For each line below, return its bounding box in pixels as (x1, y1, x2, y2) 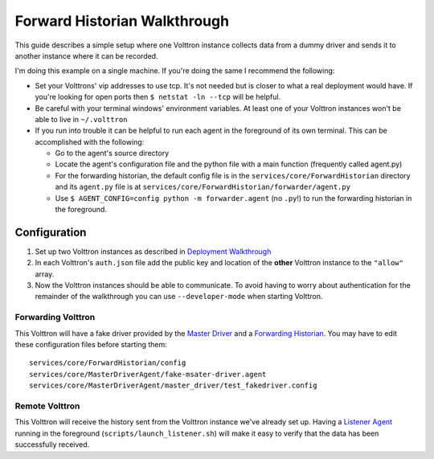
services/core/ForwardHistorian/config (29, 359, 186, 367)
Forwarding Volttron (14, 312, 96, 323)
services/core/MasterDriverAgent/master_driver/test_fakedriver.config (29, 381, 317, 390)
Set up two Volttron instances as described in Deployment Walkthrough (35, 246, 272, 256)
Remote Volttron (14, 400, 80, 412)
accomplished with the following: (35, 137, 145, 146)
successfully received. (14, 440, 90, 449)
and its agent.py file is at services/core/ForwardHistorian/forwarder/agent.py (55, 182, 351, 192)
